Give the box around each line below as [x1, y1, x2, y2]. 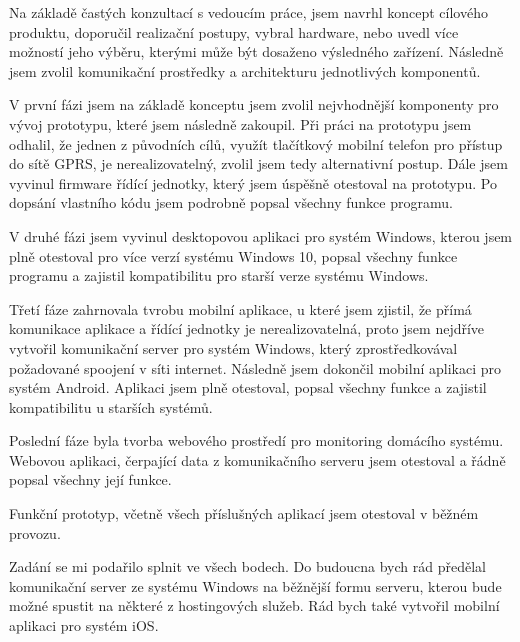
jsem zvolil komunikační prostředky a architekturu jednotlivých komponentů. [9, 60, 481, 81]
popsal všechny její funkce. [9, 469, 172, 490]
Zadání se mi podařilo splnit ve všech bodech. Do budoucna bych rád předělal [9, 556, 486, 577]
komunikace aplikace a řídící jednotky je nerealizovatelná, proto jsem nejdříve [9, 318, 485, 339]
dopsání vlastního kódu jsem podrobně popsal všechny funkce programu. [9, 192, 453, 213]
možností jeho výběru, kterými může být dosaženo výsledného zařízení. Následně [9, 41, 504, 62]
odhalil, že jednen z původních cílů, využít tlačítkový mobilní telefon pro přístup [9, 133, 503, 154]
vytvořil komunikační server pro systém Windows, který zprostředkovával [9, 337, 458, 358]
